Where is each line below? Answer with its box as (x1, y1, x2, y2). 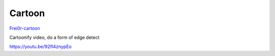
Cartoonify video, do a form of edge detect (9, 34, 100, 40)
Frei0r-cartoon (9, 25, 40, 31)
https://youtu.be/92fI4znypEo (9, 43, 72, 50)
